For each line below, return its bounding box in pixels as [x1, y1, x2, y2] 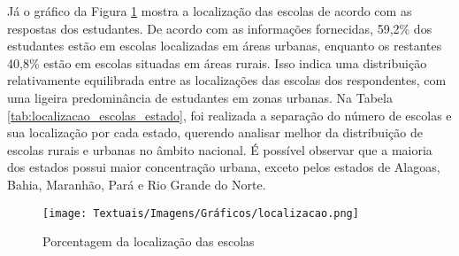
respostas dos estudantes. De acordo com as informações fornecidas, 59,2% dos [7, 19, 432, 37]
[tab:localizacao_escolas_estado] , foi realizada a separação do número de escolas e [7, 105, 452, 124]
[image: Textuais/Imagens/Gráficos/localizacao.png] [42, 206, 359, 220]
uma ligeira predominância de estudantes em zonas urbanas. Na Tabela [7, 88, 393, 106]
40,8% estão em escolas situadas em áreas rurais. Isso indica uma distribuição [7, 53, 427, 72]
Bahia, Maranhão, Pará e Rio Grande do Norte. [7, 175, 266, 193]
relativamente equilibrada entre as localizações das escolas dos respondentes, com [7, 71, 447, 89]
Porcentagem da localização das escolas [42, 232, 255, 251]
